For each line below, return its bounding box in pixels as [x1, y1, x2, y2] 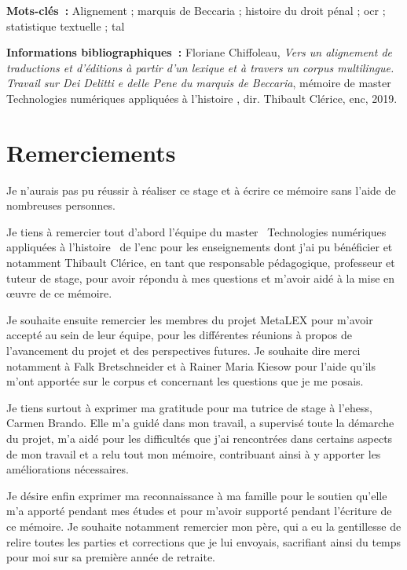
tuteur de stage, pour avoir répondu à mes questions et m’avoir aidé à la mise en [6, 269, 395, 286]
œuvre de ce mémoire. [6, 285, 112, 301]
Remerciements [6, 136, 176, 168]
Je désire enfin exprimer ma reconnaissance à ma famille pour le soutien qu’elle [6, 487, 387, 503]
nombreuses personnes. [6, 197, 115, 214]
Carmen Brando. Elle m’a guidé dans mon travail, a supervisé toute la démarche [6, 415, 394, 431]
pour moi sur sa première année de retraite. [6, 549, 215, 565]
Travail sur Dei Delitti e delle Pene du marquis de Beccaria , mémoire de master [6, 75, 391, 91]
